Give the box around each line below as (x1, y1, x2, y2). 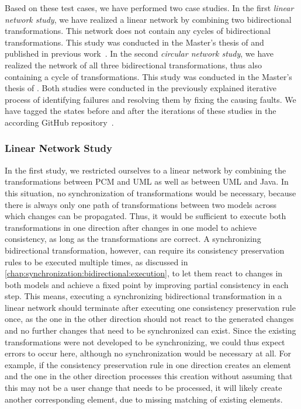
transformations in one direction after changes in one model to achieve (5, 221, 257, 233)
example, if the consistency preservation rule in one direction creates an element (5, 358, 292, 370)
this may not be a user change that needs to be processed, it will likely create (5, 382, 282, 394)
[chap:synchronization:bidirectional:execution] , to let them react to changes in (5, 267, 283, 279)
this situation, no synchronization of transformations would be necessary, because (5, 186, 296, 199)
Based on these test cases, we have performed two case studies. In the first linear (5, 2, 294, 13)
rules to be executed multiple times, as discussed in (5, 255, 188, 268)
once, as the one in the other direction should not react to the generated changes (5, 313, 294, 325)
